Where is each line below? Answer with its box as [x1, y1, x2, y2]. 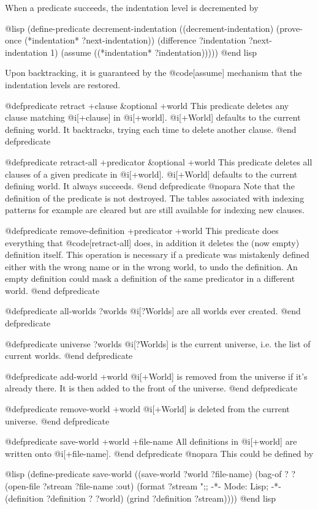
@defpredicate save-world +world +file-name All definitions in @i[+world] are [5, 435, 297, 448]
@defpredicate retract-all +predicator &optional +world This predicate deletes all [5, 155, 312, 168]
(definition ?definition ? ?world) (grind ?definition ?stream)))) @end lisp [5, 491, 276, 504]
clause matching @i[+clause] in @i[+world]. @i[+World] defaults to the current [5, 111, 301, 124]
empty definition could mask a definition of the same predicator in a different [5, 272, 295, 285]
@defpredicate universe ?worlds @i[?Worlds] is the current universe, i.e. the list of [5, 337, 311, 350]
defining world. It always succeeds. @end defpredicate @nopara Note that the [5, 179, 295, 192]
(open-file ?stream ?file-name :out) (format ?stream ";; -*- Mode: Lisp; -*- [5, 480, 282, 492]
